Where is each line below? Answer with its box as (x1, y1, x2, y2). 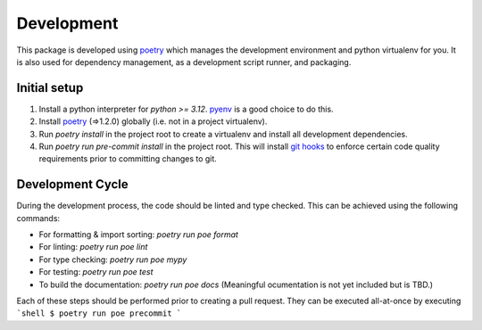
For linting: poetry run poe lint (38, 242, 148, 252)
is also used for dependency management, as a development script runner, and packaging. (16, 56, 352, 67)
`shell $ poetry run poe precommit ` (16, 309, 182, 318)
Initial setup (16, 80, 84, 95)
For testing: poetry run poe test (38, 267, 154, 277)
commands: (16, 212, 61, 223)
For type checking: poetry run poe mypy (38, 254, 187, 265)
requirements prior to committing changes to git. (38, 153, 218, 164)
